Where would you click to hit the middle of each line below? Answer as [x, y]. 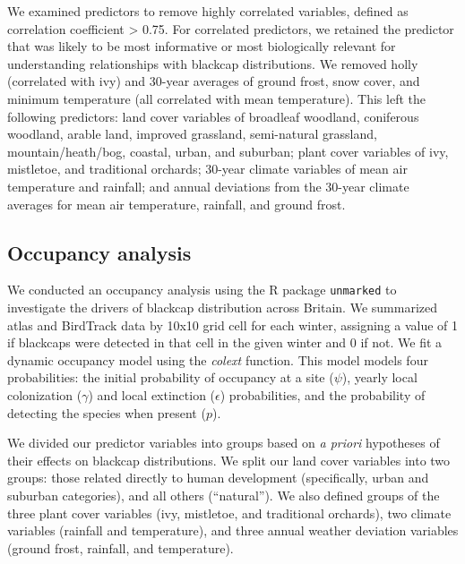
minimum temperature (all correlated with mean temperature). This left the [216, 98]
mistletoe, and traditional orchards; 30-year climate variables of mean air [207, 169]
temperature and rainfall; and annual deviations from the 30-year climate [208, 186]
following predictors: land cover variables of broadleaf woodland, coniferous [213, 116]
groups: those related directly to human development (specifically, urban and [218, 478]
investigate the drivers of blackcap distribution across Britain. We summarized [223, 307]
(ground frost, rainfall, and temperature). [121, 547]
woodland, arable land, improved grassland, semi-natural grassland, [192, 134]
